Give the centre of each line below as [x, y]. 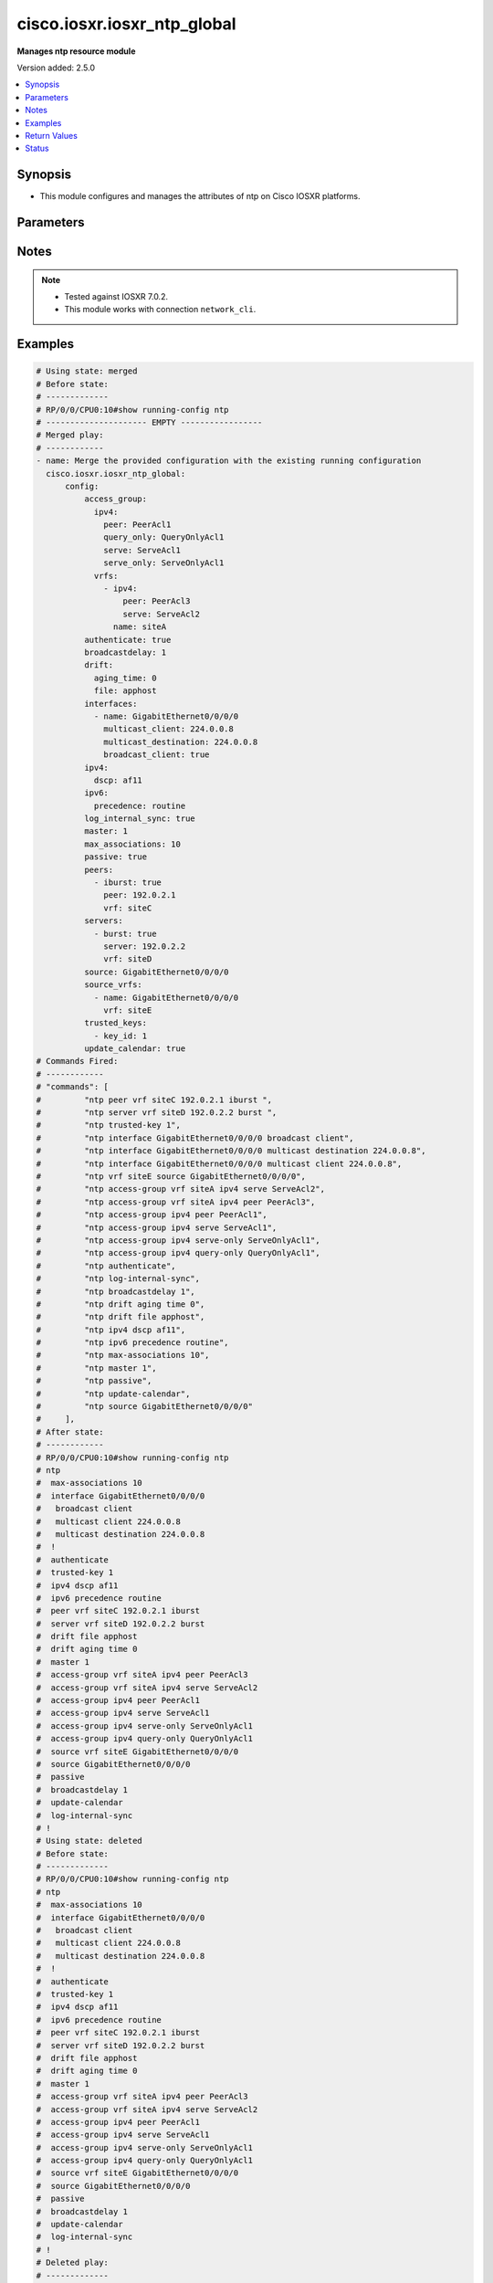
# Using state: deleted [89, 1841]
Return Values [51, 135]
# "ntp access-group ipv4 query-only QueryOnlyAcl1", [178, 1253]
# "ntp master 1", [96, 1368]
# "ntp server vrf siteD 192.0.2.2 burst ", [157, 1113]
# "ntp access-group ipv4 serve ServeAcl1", [157, 1227]
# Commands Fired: [77, 1061]
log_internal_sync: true [139, 819]
